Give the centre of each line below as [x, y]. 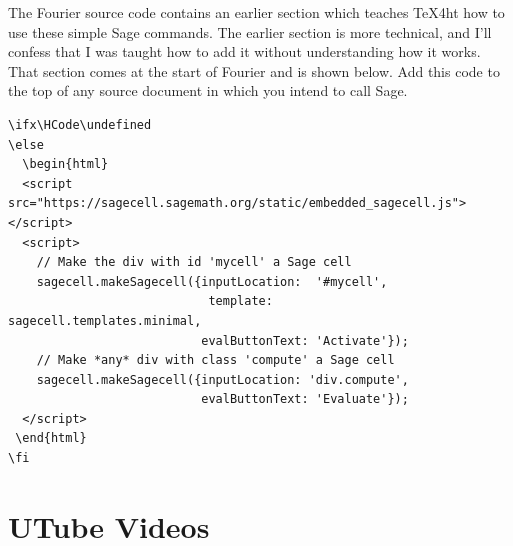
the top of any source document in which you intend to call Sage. [208, 90]
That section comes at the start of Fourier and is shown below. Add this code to [254, 70]
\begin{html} [65, 164]
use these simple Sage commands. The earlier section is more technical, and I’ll [250, 31]
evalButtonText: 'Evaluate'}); [305, 399]
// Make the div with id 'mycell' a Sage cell [194, 262]
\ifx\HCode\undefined [80, 124]
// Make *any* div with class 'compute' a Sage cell [215, 360]
